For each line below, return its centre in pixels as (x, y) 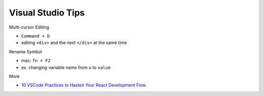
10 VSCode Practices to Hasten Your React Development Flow (84, 85)
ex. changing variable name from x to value (66, 67)
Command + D (35, 36)
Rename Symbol (25, 51)
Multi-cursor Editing (29, 27)
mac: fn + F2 (36, 61)
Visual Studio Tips (47, 13)
